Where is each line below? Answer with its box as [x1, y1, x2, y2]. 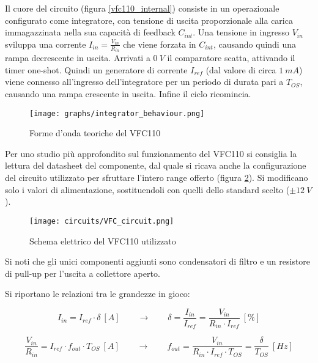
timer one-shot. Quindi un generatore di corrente [5, 63, 188, 76]
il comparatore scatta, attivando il [167, 51, 295, 64]
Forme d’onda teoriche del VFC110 [29, 127, 161, 139]
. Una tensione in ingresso [193, 26, 289, 38]
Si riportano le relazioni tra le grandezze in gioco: [5, 287, 190, 300]
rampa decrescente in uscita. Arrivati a [5, 51, 150, 64]
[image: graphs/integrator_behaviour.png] [29, 109, 205, 118]
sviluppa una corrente [5, 37, 86, 50]
